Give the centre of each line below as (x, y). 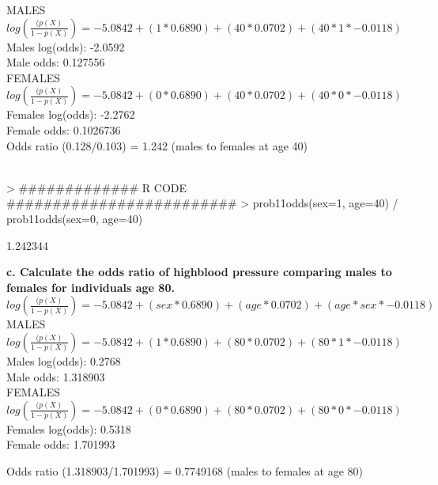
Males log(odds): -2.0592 (66, 46)
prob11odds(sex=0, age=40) (75, 218)
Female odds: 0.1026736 (64, 129)
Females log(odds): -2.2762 (71, 114)
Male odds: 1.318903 (56, 376)
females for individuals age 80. (91, 287)
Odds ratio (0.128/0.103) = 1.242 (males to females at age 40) (157, 145)
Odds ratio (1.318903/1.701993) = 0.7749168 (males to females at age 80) (185, 470)
